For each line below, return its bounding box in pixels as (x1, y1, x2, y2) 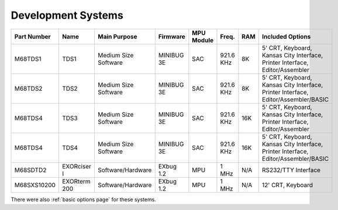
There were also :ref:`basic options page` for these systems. (11, 196, 156, 203)
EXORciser (62, 162, 92, 170)
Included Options (262, 32, 311, 40)
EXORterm (62, 177, 91, 185)
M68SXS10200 (14, 181, 56, 189)
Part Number (14, 32, 51, 40)
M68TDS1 (14, 54, 42, 63)
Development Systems (11, 9, 124, 22)
